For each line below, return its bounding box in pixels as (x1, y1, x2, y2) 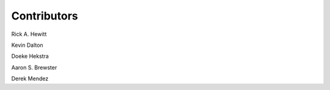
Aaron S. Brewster (11, 64, 57, 71)
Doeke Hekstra (11, 52, 49, 60)
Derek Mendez (11, 75, 49, 82)
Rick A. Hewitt (11, 30, 47, 38)
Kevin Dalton (11, 41, 43, 49)
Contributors (11, 9, 79, 22)
